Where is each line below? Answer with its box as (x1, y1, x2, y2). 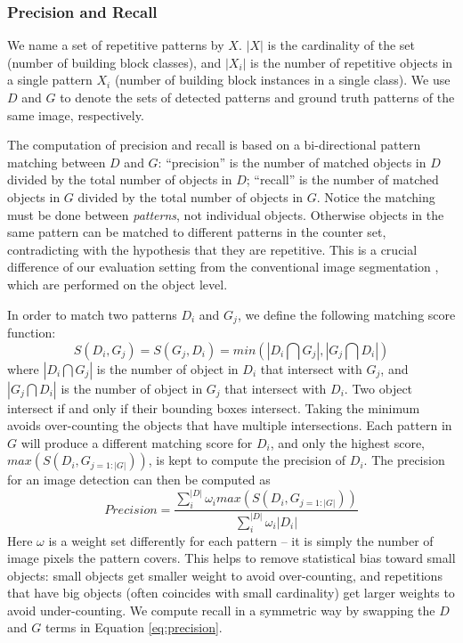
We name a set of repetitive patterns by (7, 36, 224, 54)
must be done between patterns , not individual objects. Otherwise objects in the (7, 205, 444, 224)
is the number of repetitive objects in (250, 53, 453, 71)
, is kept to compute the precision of (148, 451, 346, 469)
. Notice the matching (316, 187, 435, 206)
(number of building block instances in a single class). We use (114, 70, 451, 89)
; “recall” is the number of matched (246, 170, 439, 189)
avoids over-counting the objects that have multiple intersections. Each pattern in (7, 416, 452, 435)
